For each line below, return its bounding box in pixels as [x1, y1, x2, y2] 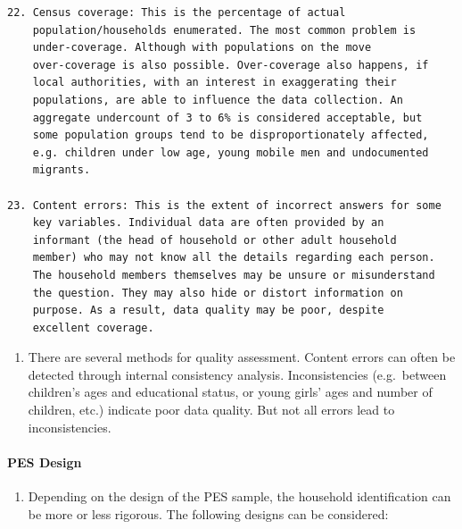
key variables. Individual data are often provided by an [32, 216, 384, 230]
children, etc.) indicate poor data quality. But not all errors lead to [28, 400, 395, 419]
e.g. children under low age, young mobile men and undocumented [32, 146, 429, 159]
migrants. [32, 164, 91, 177]
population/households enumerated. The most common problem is [32, 23, 417, 37]
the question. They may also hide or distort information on [32, 286, 403, 299]
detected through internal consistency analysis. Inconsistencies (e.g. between [28, 365, 447, 383]
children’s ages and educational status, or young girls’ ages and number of [28, 382, 433, 401]
